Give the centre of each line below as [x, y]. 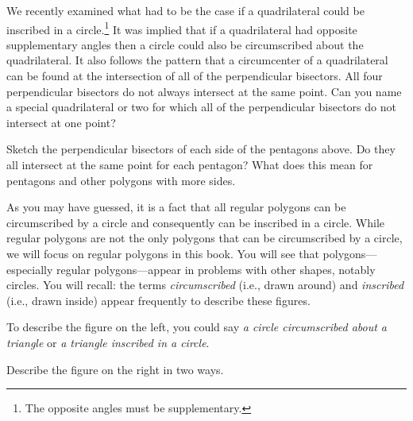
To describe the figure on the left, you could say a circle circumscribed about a [197, 327]
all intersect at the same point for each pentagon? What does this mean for [190, 164]
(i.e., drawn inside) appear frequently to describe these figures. [158, 300]
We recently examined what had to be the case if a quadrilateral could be [185, 10]
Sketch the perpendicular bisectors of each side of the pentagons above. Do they [201, 149]
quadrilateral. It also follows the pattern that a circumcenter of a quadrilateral [197, 60]
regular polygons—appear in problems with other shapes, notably [216, 269]
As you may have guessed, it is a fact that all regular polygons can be [176, 207]
